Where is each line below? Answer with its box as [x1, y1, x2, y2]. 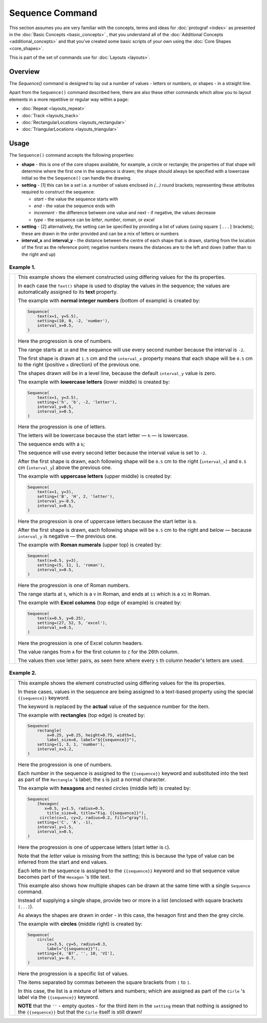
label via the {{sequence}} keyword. [18, 993, 99, 1000]
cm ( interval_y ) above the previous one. [18, 464, 112, 471]
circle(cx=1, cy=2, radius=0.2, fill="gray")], [40, 815, 149, 821]
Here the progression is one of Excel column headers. [18, 640, 143, 647]
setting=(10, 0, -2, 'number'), [37, 318, 110, 324]
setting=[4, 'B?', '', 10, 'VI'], [37, 950, 115, 956]
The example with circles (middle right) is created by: [18, 921, 143, 928]
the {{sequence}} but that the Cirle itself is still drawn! [18, 1008, 142, 1015]
